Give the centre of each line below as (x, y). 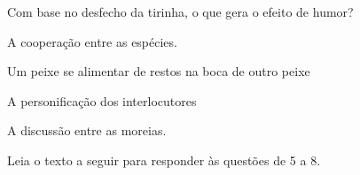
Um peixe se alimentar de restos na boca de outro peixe (159, 71)
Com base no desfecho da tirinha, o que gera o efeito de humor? (180, 11)
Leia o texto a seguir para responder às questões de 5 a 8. (164, 160)
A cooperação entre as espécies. (92, 41)
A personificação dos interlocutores (102, 100)
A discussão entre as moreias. (87, 130)
